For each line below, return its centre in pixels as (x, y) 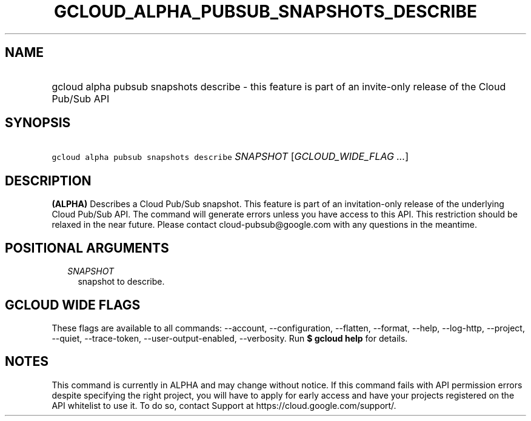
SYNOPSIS (38, 123)
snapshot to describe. (121, 282)
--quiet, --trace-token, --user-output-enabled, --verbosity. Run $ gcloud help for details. (230, 338)
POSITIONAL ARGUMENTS (87, 248)
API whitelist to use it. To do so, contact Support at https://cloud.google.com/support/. (224, 405)
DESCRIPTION (48, 181)
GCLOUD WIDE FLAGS (73, 305)
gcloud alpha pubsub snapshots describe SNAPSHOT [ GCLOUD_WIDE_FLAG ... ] (230, 157)
